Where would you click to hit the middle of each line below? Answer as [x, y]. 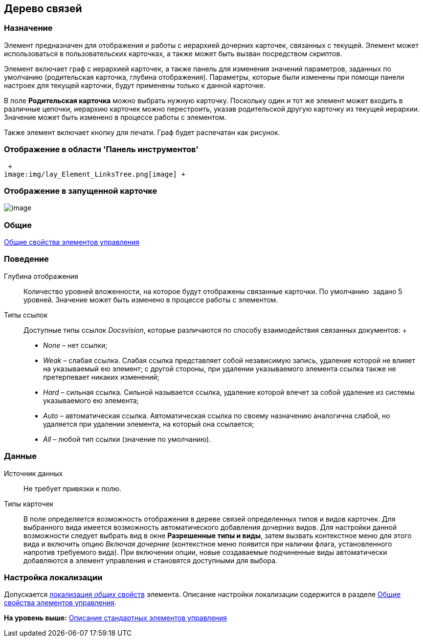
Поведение [26, 259]
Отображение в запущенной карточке [81, 191]
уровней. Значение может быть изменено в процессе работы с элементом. [151, 299]
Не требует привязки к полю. [73, 488]
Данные [20, 456]
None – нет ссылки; [75, 345]
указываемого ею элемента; [91, 400]
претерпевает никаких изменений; [101, 377]
